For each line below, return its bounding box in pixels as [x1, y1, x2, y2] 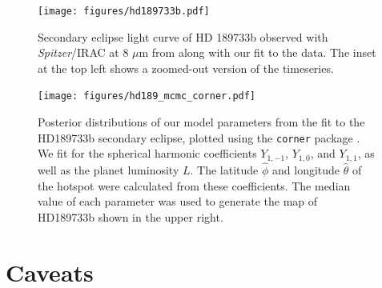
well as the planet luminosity [38, 162, 179, 178]
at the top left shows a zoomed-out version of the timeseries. [38, 59, 334, 76]
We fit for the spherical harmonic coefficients [38, 145, 257, 162]
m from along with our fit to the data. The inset [139, 44, 376, 61]
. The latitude [190, 162, 259, 178]
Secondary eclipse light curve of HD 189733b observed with [38, 28, 328, 45]
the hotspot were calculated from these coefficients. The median [38, 177, 351, 194]
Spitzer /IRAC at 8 [38, 44, 129, 61]
